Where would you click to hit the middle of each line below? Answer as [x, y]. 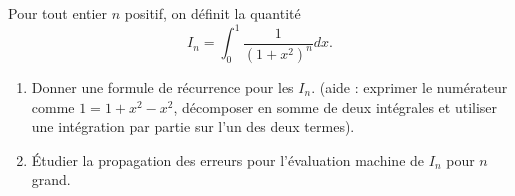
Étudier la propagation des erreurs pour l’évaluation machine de [228, 159]
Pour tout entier [58, 13]
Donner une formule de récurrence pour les [162, 87]
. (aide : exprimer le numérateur [409, 87]
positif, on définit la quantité [212, 13]
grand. [51, 179]
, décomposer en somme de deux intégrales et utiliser [335, 106]
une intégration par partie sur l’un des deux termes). [193, 126]
